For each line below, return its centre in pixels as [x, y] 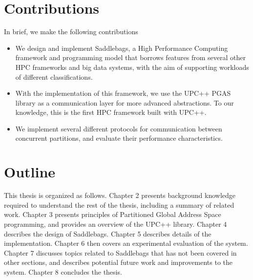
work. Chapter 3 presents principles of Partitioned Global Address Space [113, 214]
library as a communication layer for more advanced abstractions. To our [125, 102]
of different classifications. [54, 76]
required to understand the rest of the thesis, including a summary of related [119, 205]
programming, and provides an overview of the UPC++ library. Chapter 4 [116, 224]
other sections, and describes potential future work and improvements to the [118, 262]
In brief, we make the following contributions [71, 32]
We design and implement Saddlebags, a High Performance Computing [122, 48]
